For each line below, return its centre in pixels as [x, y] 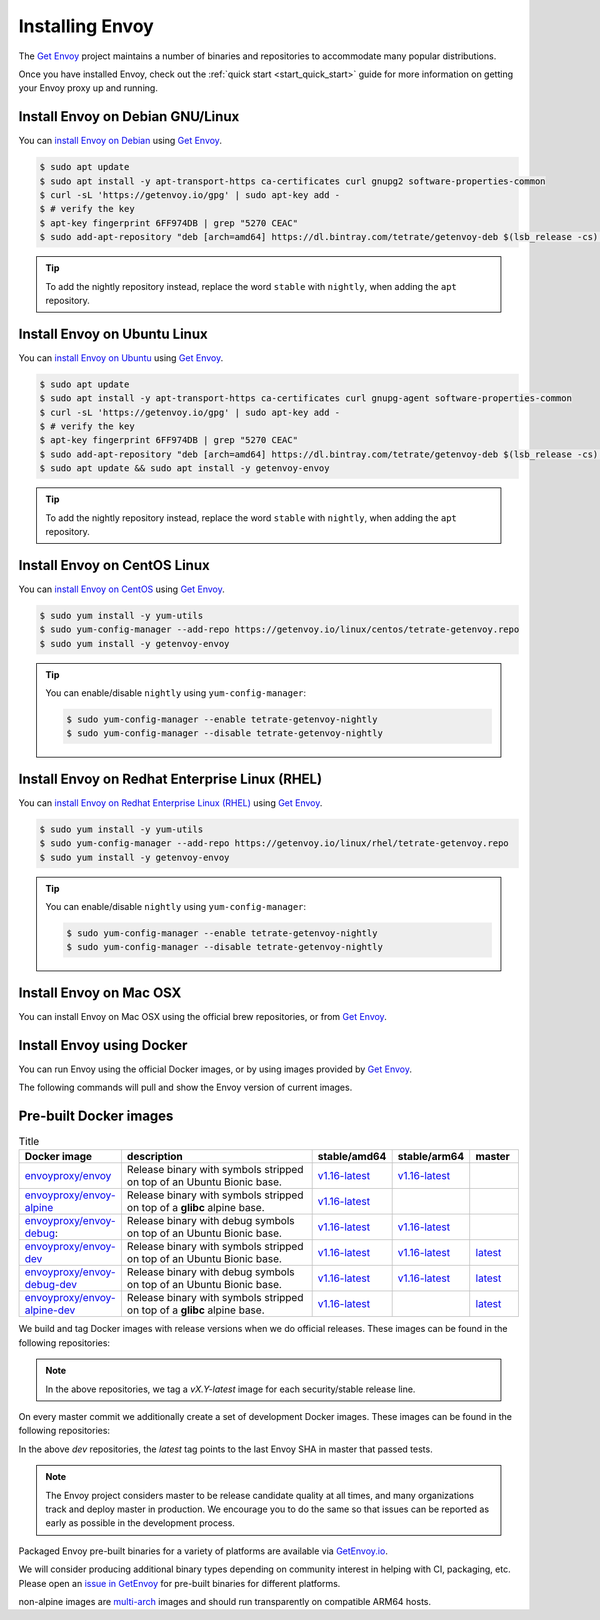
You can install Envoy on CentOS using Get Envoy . [121, 589]
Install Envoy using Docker [103, 1045]
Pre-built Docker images [96, 1115]
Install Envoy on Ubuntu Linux [113, 333]
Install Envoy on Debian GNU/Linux [129, 116]
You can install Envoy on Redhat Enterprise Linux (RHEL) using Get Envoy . [170, 802]
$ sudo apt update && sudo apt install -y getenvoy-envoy [184, 468]
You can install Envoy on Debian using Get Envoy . [120, 141]
